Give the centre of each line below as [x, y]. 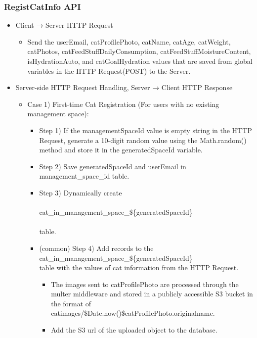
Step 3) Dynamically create [81, 192]
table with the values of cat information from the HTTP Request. [139, 267]
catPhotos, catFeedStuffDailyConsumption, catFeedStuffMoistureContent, [139, 51]
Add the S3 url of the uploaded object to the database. [134, 330]
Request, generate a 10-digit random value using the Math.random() [143, 140]
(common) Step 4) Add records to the [96, 248]
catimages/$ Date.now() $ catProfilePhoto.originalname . [133, 313]
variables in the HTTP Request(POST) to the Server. [109, 71]
